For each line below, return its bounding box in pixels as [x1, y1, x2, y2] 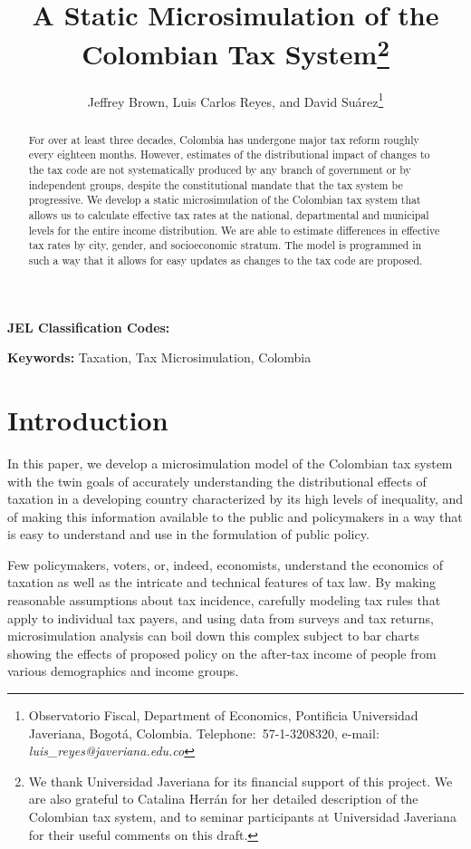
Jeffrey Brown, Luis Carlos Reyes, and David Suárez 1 [87, 89, 384, 111]
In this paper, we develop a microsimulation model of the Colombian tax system [7, 453, 453, 472]
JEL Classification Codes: [7, 317, 170, 336]
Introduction [7, 400, 168, 438]
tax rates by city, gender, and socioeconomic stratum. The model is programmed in [28, 237, 422, 253]
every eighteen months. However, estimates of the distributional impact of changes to [28, 147, 430, 162]
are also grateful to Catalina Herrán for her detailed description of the [28, 789, 418, 808]
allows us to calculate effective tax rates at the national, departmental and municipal [28, 207, 429, 222]
